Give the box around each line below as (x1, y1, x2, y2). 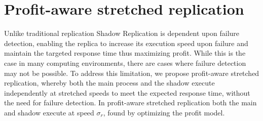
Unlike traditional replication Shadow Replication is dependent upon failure (4, 28, 240, 38)
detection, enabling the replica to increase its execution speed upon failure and (4, 37, 248, 48)
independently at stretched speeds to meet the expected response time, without (4, 87, 250, 98)
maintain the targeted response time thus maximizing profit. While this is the (4, 48, 246, 58)
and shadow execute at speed (4, 107, 94, 117)
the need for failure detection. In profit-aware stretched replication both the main (4, 97, 257, 108)
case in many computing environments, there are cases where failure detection (4, 57, 246, 68)
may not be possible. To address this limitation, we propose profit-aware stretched (4, 67, 259, 78)
